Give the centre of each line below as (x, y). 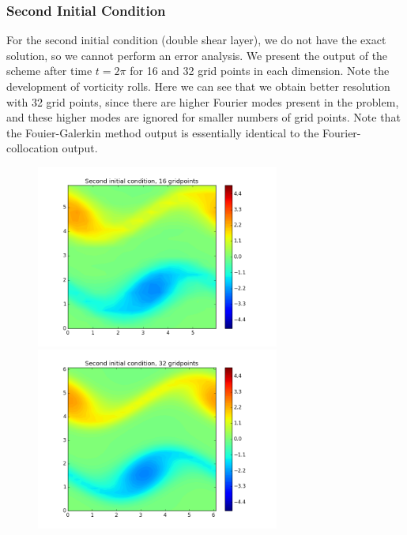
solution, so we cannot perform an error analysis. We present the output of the (197, 55)
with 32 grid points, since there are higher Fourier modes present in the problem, (203, 101)
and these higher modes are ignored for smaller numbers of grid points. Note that (203, 117)
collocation (32, 148)
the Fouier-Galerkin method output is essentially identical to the (163, 132)
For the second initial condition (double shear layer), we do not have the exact (196, 40)
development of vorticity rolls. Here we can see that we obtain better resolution (198, 86)
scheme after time (49, 71)
